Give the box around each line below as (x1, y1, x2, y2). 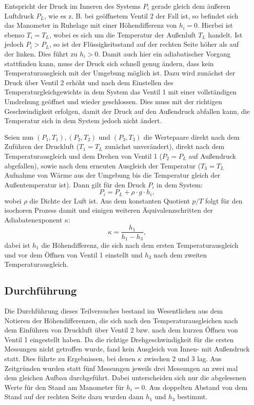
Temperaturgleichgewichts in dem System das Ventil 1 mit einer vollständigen (4, 87, 237, 97)
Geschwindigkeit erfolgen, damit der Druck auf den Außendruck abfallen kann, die (4, 106, 250, 116)
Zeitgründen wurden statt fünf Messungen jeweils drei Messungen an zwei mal (4, 363, 238, 373)
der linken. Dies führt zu (4, 48, 78, 58)
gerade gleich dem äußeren (151, 1, 231, 11)
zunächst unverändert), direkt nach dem (105, 141, 225, 151)
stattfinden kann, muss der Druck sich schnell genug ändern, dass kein (4, 58, 214, 68)
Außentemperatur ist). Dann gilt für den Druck (4, 179, 146, 189)
